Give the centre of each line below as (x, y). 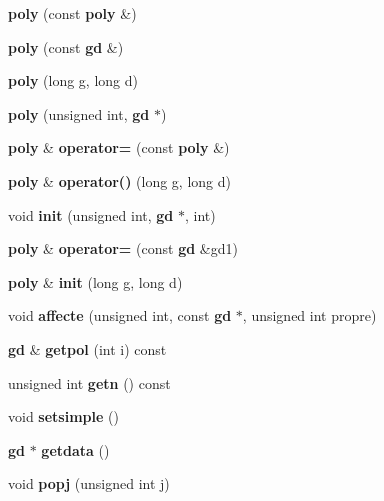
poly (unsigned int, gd (79, 113)
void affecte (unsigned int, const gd (120, 315)
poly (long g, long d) (73, 80)
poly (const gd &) (66, 46)
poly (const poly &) (72, 13)
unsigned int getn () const (89, 382)
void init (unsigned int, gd (91, 214)
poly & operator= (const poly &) (119, 147)
